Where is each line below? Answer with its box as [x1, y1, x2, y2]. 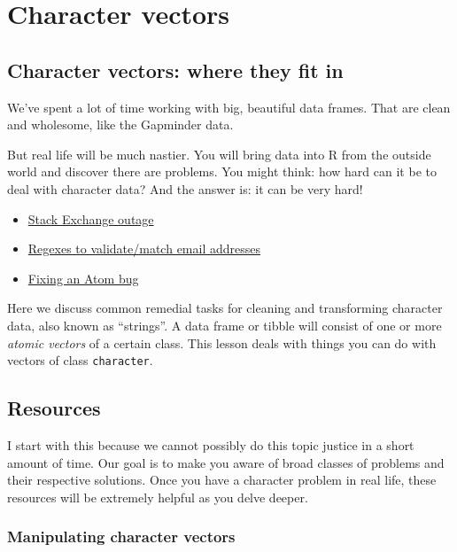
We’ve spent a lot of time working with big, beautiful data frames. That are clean [7, 97, 451, 116]
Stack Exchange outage [27, 209, 154, 228]
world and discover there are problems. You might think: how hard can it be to [7, 162, 437, 181]
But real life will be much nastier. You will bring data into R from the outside [7, 144, 431, 163]
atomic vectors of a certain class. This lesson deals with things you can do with [7, 333, 437, 352]
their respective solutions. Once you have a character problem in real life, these [7, 470, 437, 489]
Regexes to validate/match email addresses [27, 239, 261, 258]
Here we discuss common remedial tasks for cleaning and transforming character [7, 299, 443, 317]
